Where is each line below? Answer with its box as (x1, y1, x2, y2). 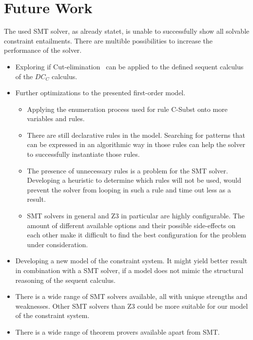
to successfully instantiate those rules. (27, 149, 140, 159)
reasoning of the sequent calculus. (15, 275, 116, 285)
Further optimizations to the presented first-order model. (15, 87, 186, 98)
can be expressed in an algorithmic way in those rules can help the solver (27, 139, 245, 149)
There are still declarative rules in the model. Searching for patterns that (27, 129, 245, 140)
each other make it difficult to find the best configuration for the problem (27, 230, 247, 240)
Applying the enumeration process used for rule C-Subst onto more (27, 104, 228, 114)
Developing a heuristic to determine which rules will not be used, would (27, 175, 241, 185)
